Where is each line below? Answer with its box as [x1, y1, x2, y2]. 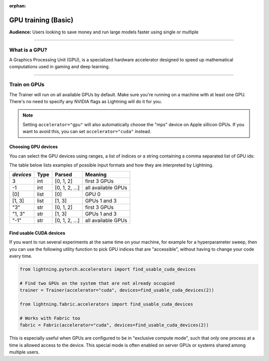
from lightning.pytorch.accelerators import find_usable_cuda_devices [19, 267, 196, 272]
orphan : [9, 3, 26, 8]
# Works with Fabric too [19, 315, 81, 321]
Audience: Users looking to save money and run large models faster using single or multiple [9, 29, 199, 35]
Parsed [55, 171, 72, 178]
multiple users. [9, 349, 40, 355]
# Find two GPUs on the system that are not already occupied [19, 280, 175, 286]
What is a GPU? [9, 46, 47, 53]
